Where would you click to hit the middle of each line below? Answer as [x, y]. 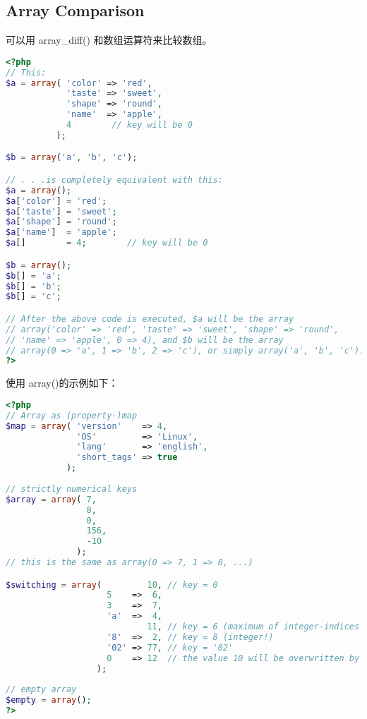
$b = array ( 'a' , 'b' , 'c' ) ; [72, 158]
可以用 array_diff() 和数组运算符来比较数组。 [109, 40]
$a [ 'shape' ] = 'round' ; [61, 222]
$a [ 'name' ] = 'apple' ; [61, 232]
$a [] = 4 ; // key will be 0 [107, 243]
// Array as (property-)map [72, 415]
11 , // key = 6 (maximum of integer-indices [253, 627]
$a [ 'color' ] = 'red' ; [56, 201]
